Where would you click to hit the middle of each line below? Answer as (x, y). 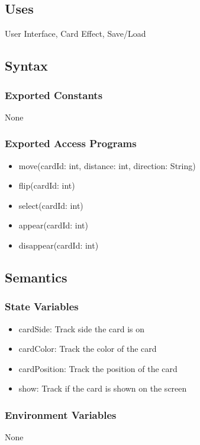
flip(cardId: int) (47, 185)
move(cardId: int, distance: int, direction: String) (107, 165)
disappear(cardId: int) (59, 245)
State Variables (42, 306)
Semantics (36, 277)
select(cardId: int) (51, 205)
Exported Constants (54, 95)
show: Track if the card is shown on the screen (103, 388)
